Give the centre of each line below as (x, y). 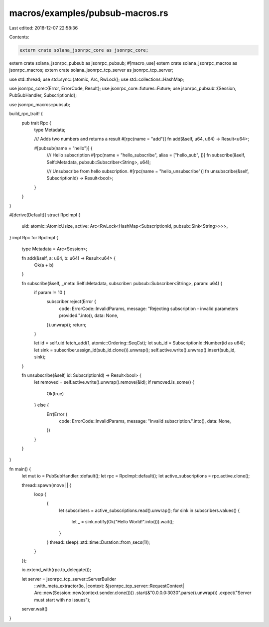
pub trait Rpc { (37, 123)
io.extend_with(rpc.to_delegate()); (57, 570)
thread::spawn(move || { (47, 485)
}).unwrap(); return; (67, 324)
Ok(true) (55, 393)
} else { (42, 405)
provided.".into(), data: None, (89, 315)
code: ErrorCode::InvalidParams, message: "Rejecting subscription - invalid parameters (149, 309)
